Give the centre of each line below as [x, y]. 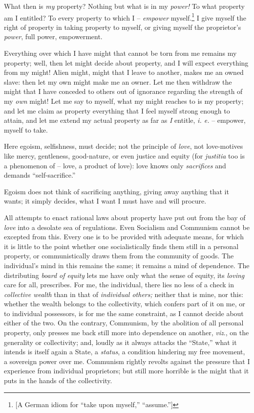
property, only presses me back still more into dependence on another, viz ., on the [127, 333]
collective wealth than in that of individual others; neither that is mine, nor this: [124, 294]
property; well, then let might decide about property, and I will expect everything [126, 62]
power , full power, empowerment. [53, 36]
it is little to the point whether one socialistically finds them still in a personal [121, 246]
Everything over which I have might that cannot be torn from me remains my [120, 53]
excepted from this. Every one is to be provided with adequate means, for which [124, 237]
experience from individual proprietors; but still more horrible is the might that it [127, 371]
